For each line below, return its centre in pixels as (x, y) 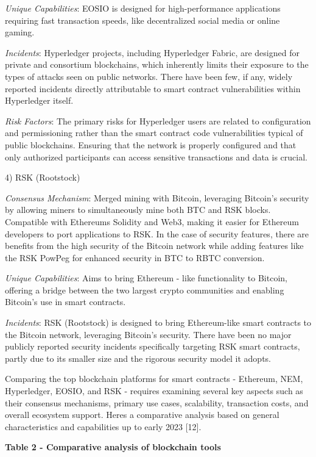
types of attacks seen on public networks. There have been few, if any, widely (149, 76)
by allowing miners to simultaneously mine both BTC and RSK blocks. (138, 210)
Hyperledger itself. (39, 100)
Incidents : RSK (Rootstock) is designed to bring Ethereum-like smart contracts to (158, 322)
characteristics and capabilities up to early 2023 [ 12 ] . (103, 426)
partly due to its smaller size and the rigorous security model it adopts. (138, 358)
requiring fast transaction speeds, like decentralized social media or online (142, 20)
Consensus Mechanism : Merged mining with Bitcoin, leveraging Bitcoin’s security (157, 197)
